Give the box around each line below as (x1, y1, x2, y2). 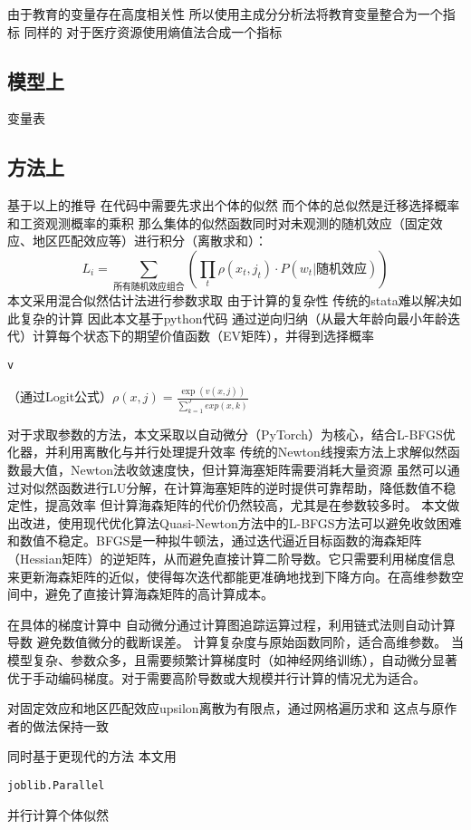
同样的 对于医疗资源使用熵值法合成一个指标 (24, 22, 283, 41)
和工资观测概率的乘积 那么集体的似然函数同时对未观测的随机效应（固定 (7, 213, 430, 232)
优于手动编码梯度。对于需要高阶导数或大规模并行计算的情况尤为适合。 (7, 668, 426, 687)
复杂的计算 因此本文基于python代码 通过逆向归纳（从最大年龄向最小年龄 (19, 308, 448, 327)
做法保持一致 (32, 716, 109, 735)
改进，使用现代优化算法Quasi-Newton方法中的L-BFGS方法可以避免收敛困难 (19, 513, 462, 532)
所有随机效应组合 (113, 283, 185, 293)
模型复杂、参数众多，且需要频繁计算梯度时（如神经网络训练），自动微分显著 (7, 651, 457, 669)
